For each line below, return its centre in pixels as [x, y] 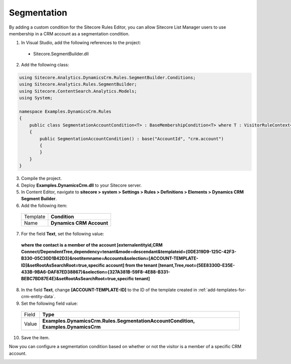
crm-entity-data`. [38, 297]
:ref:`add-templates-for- [222, 290]
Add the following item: [44, 206]
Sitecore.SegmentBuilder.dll [61, 54]
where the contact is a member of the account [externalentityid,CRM [92, 245]
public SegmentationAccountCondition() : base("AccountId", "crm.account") [132, 139]
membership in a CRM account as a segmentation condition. [69, 33]
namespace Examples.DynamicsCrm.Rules [65, 112]
